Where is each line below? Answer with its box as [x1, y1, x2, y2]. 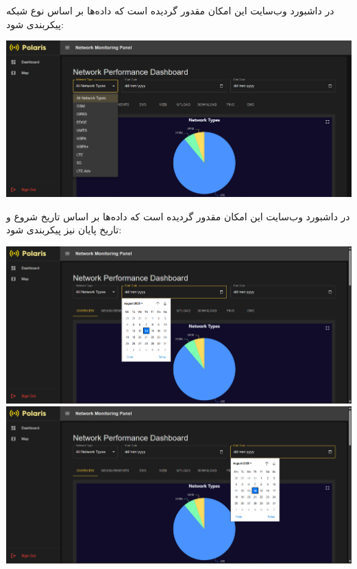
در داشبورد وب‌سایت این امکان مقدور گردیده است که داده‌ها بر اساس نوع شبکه [6, 3, 334, 17]
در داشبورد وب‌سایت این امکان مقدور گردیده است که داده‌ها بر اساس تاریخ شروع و [6, 209, 350, 223]
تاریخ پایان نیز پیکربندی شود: [6, 222, 122, 237]
